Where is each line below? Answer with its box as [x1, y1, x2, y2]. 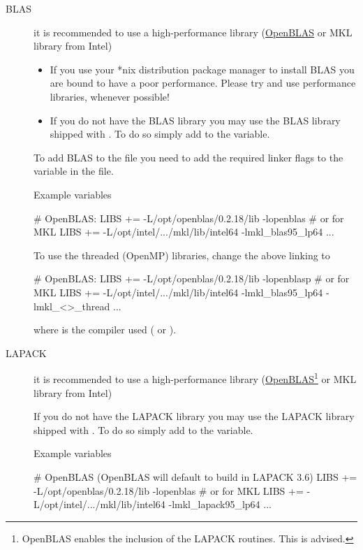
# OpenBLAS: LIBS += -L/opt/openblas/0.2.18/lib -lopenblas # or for [34, 210, 344, 225]
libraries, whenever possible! [50, 89, 170, 103]
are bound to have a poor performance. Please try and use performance [50, 75, 356, 90]
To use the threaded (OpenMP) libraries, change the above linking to [34, 247, 330, 262]
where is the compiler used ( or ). [34, 322, 177, 337]
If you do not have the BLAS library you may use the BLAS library [50, 113, 341, 127]
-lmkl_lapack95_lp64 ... [168, 497, 272, 512]
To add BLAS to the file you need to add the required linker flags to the [34, 150, 343, 164]
